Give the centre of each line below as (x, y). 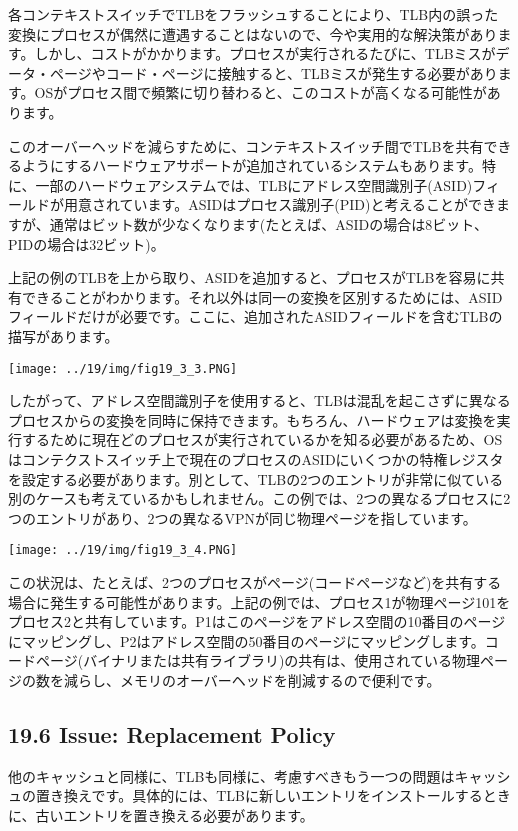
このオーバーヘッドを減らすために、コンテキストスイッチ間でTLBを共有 (246, 145)
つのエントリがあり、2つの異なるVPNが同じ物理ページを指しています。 (242, 517)
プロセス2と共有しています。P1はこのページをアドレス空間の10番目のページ (257, 621)
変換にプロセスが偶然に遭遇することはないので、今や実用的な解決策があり (253, 33)
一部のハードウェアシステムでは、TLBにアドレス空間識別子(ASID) (254, 184)
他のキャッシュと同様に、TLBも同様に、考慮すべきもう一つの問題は (231, 775)
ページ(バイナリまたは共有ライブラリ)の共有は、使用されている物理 (257, 660)
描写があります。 (63, 335)
